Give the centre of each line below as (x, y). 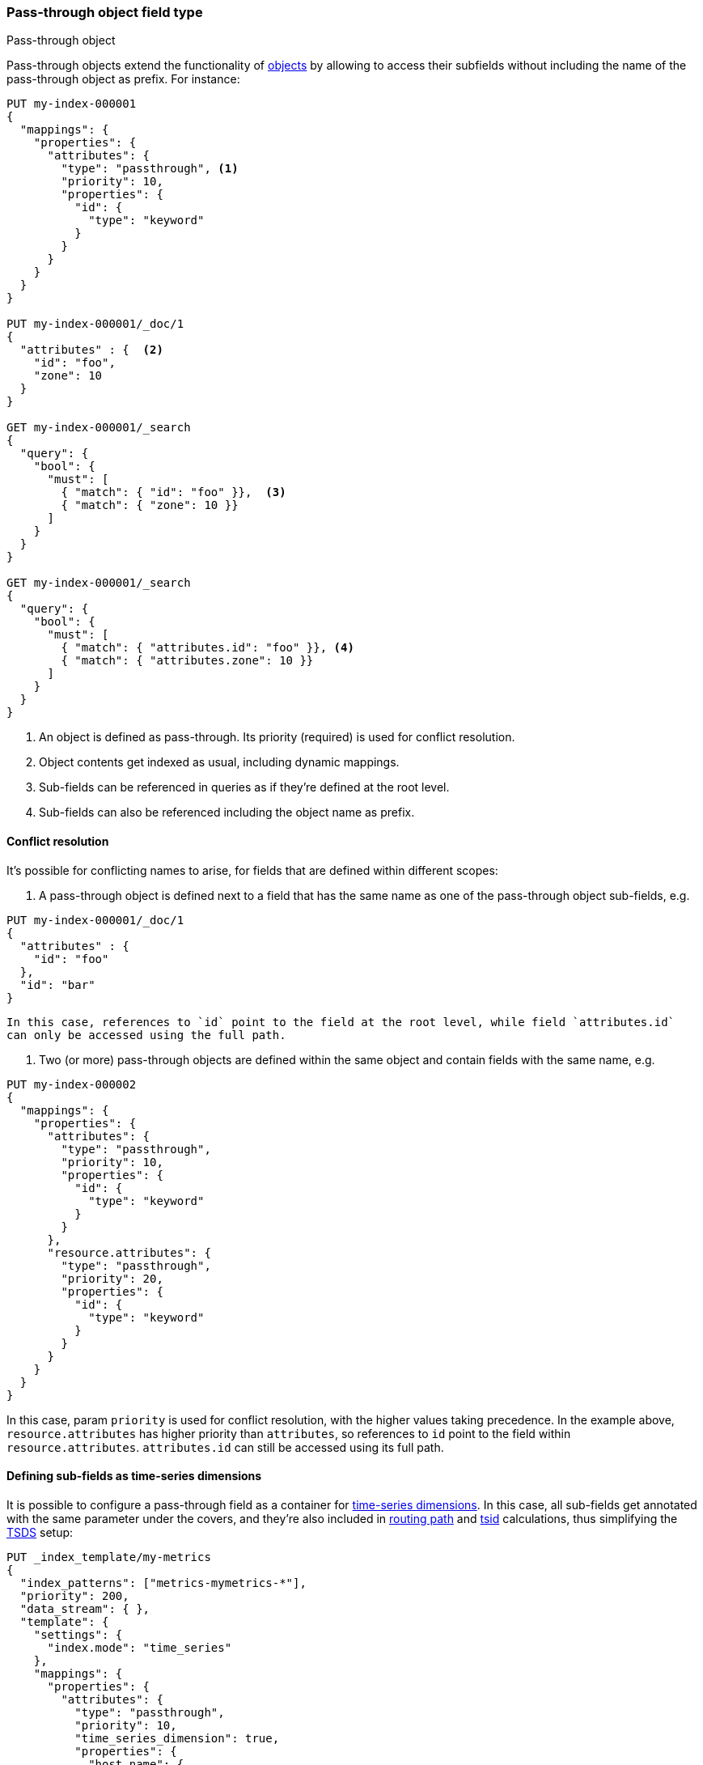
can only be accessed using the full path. (146, 1035)
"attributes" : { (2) (91, 350)
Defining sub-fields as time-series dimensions (134, 1476)
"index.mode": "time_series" (140, 1647)
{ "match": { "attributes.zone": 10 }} (187, 661)
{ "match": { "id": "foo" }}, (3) (174, 492)
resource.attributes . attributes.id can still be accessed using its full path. (225, 1447)
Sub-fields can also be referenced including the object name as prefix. (227, 812)
